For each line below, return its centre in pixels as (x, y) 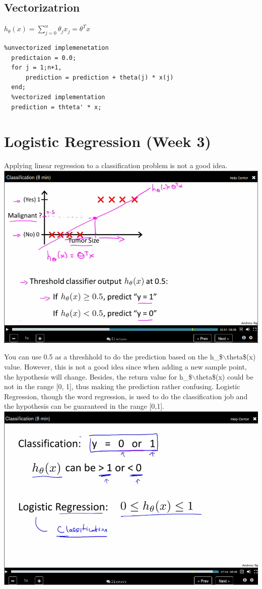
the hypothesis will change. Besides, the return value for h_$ (98, 376)
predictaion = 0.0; (44, 58)
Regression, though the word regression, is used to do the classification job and (126, 396)
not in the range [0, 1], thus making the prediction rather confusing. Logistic (122, 386)
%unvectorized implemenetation (56, 48)
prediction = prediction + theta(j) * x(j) (100, 77)
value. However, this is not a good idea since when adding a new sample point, (125, 367)
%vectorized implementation (58, 97)
